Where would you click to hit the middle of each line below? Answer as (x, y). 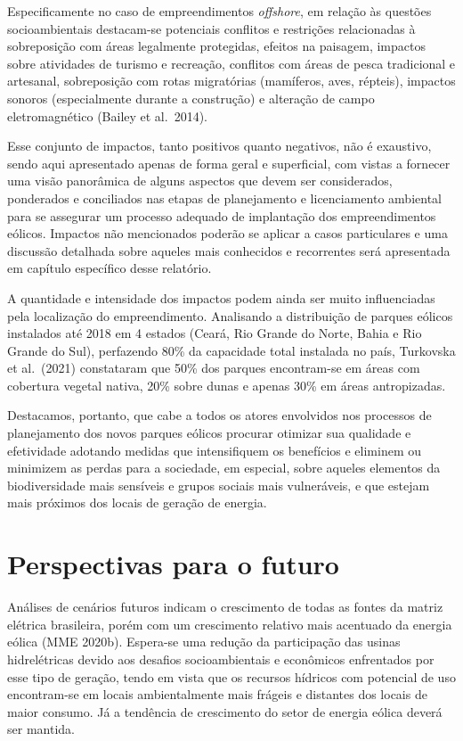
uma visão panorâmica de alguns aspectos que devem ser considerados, (200, 181)
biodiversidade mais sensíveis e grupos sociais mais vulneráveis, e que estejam (219, 485)
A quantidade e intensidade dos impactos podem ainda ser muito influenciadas (221, 297)
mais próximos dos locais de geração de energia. (137, 502)
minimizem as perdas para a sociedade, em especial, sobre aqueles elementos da (224, 468)
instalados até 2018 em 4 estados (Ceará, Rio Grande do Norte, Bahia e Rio (215, 333)
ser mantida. (41, 729)
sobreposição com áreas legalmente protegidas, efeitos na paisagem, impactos (216, 46)
